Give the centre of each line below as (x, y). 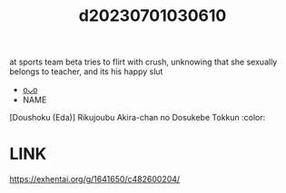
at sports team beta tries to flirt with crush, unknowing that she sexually (143, 62)
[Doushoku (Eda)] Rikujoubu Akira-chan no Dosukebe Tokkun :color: (138, 118)
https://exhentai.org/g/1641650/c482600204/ (95, 179)
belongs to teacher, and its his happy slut (86, 72)
